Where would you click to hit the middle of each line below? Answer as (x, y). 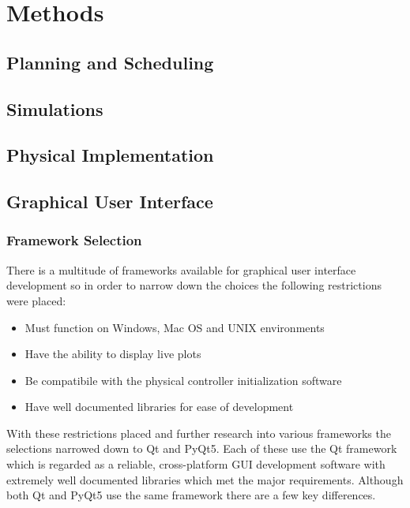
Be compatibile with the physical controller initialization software (183, 380)
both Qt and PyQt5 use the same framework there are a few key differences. (191, 495)
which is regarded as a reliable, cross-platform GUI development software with (196, 464)
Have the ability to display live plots (113, 354)
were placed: (36, 300)
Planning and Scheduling (110, 62)
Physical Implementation (110, 155)
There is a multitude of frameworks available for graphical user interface (181, 269)
